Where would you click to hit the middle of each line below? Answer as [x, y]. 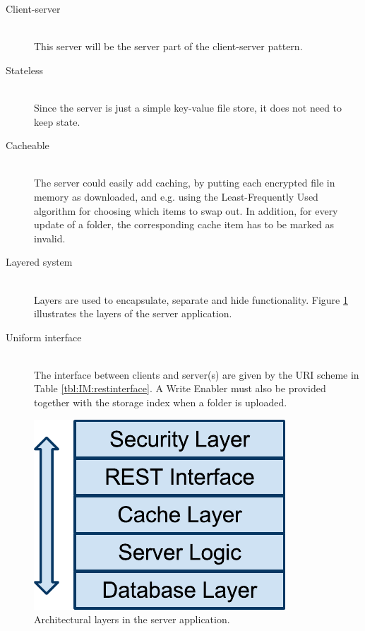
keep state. [57, 121]
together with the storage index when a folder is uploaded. [161, 402]
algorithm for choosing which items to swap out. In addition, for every [186, 210]
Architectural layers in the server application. [132, 619]
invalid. [50, 238]
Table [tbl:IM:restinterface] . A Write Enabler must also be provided [180, 388]
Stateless [25, 70]
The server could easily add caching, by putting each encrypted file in [185, 183]
